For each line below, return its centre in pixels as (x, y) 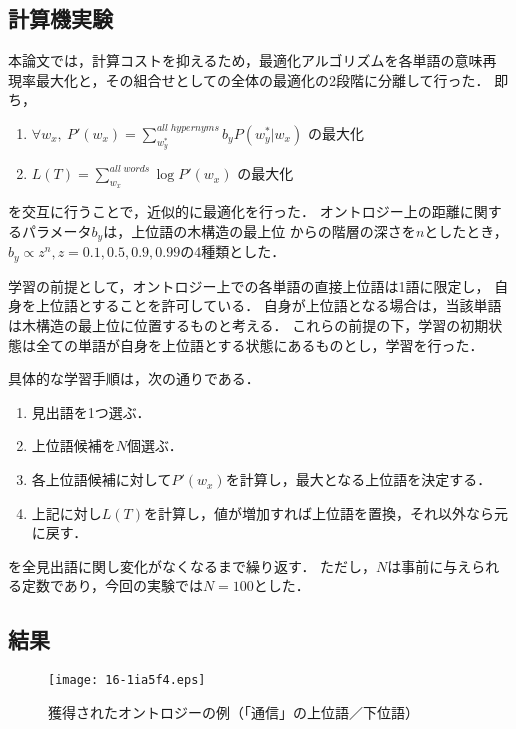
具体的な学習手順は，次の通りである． (134, 378)
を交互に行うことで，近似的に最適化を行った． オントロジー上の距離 (234, 211)
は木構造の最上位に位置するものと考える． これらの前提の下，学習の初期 (248, 325)
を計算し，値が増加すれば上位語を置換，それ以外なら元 (326, 512)
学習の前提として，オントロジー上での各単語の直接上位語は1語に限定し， (249, 285)
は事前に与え (429, 565)
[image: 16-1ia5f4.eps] (127, 680)
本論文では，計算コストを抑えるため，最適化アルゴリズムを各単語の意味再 (252, 60)
